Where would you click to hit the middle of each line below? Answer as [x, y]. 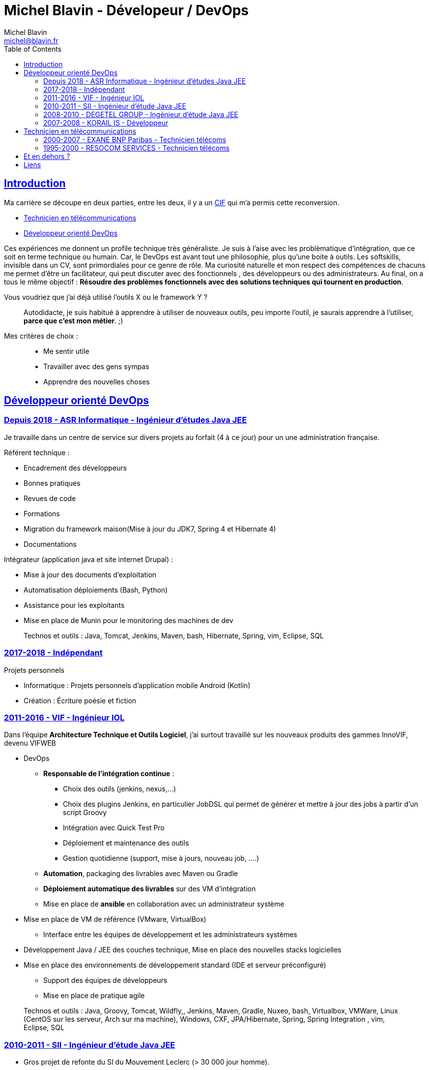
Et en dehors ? [47, 156]
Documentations [50, 544]
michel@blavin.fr [31, 40]
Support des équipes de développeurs [105, 980]
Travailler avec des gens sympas [96, 366]
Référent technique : [37, 452]
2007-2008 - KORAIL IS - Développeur [106, 123]
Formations [42, 513]
